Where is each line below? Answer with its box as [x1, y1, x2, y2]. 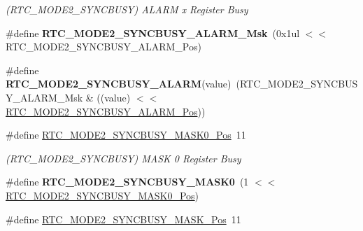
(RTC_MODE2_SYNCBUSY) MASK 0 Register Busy [6, 150, 241, 165]
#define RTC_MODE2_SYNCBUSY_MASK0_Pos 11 [6, 127, 246, 142]
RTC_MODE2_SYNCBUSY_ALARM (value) [6, 76, 232, 91]
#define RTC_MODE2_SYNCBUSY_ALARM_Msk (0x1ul [6, 25, 300, 40]
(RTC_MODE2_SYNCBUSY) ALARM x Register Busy [6, 2, 248, 16]
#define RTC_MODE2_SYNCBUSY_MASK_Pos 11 [6, 211, 241, 226]
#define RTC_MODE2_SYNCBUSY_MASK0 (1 [6, 174, 249, 189]
